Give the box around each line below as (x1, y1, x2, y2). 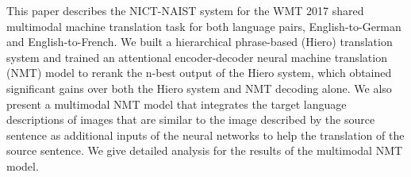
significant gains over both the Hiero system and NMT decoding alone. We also (6, 79, 392, 96)
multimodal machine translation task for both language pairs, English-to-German (6, 17, 401, 34)
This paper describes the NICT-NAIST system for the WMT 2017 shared (6, 2, 364, 18)
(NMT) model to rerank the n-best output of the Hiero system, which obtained (6, 64, 392, 81)
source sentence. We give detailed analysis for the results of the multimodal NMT (6, 142, 403, 159)
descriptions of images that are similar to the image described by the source (6, 111, 375, 128)
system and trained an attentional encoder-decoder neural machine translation (6, 48, 387, 65)
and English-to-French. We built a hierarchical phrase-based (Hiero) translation (6, 33, 393, 50)
